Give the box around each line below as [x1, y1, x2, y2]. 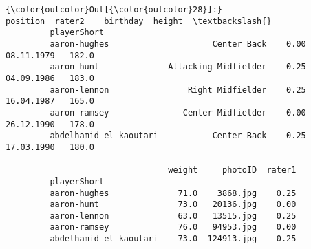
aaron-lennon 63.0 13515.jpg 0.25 [50, 210, 297, 221]
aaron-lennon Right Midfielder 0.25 [50, 85, 306, 95]
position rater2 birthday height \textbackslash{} [6, 16, 272, 26]
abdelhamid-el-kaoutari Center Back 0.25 [50, 131, 306, 141]
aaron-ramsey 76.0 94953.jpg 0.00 [50, 222, 297, 232]
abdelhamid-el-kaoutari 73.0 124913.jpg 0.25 [50, 234, 297, 244]
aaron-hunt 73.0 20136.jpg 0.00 [50, 199, 297, 210]
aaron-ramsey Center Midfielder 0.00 [50, 107, 306, 118]
